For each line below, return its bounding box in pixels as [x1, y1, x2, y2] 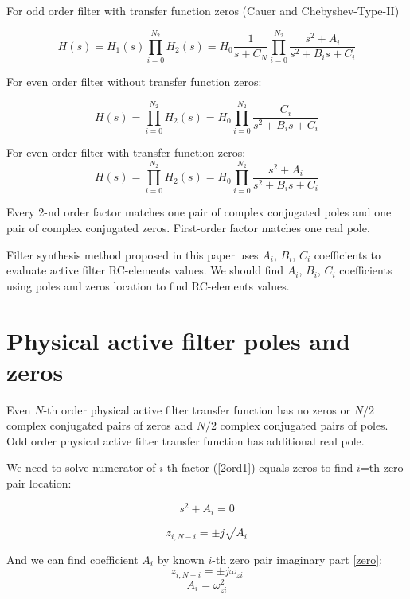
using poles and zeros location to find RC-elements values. [6, 277, 290, 294]
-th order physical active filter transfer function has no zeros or [43, 401, 351, 418]
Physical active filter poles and [6, 324, 350, 356]
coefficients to [314, 246, 381, 263]
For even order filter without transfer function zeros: [6, 73, 262, 90]
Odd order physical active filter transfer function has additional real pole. [6, 432, 365, 449]
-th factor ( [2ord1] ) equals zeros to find [163, 459, 353, 476]
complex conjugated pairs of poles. [220, 417, 389, 434]
